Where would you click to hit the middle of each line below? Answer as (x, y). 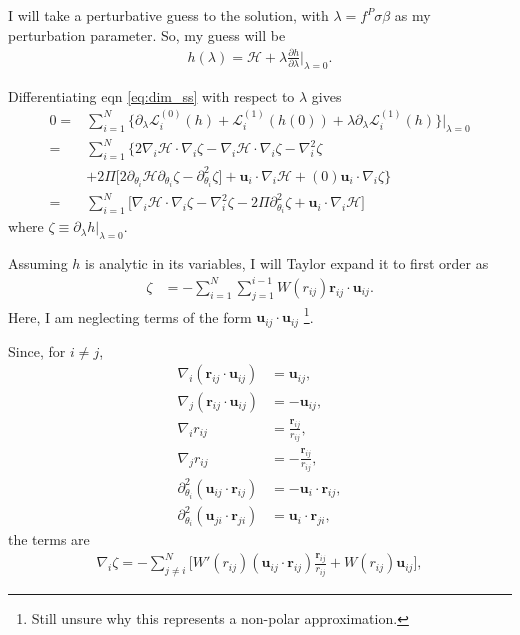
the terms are (49, 539)
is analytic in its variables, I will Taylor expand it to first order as (287, 262)
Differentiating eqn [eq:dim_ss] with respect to (151, 95)
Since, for (37, 350)
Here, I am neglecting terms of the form (130, 316)
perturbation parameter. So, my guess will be (147, 34)
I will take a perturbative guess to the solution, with (168, 15)
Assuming (38, 262)
